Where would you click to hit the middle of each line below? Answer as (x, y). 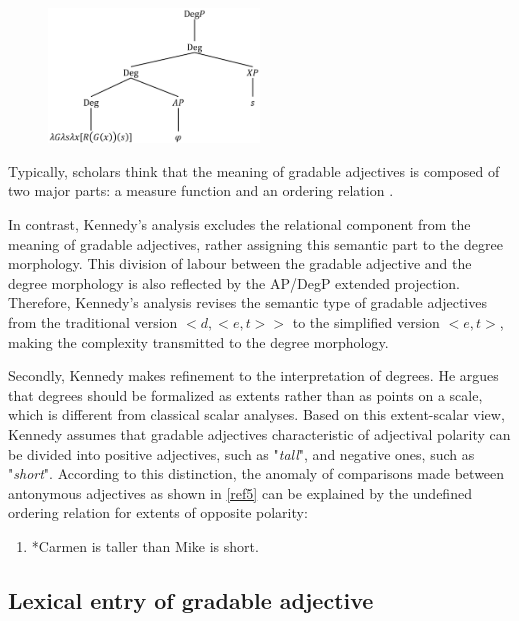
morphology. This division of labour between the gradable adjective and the (240, 263)
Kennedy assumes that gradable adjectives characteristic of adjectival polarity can (259, 433)
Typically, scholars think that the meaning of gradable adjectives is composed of (254, 170)
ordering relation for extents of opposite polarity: (158, 512)
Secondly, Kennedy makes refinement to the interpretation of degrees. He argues (253, 375)
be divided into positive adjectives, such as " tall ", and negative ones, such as (241, 453)
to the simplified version (366, 321)
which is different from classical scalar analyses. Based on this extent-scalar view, (256, 414)
